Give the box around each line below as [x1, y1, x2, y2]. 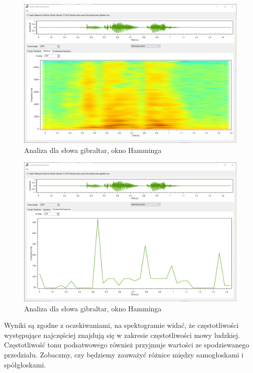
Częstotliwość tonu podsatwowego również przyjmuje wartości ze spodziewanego [4, 339, 249, 350]
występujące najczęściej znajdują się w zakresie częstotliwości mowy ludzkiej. [4, 329, 240, 340]
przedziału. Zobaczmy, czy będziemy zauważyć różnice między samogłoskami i [4, 349, 243, 359]
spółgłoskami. [4, 359, 46, 369]
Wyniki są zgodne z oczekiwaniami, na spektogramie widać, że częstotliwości [4, 320, 239, 330]
